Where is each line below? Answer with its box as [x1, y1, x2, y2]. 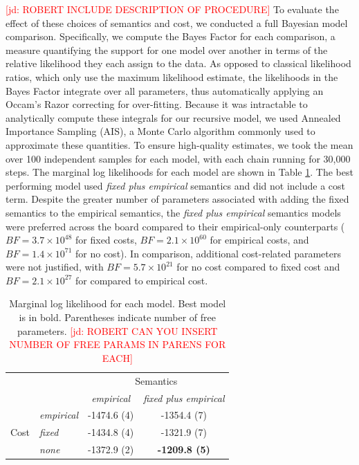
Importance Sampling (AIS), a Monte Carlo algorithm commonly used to [6, 124, 315, 138]
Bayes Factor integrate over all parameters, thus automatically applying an [6, 83, 324, 98]
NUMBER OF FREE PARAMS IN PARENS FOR [9, 337, 226, 352]
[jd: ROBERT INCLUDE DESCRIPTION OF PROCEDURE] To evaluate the [6, 2, 339, 16]
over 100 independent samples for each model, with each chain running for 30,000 [6, 151, 351, 165]
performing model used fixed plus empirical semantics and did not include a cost [6, 178, 345, 192]
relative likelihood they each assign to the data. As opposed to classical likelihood [6, 56, 351, 71]
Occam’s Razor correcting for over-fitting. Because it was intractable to [6, 97, 308, 111]
